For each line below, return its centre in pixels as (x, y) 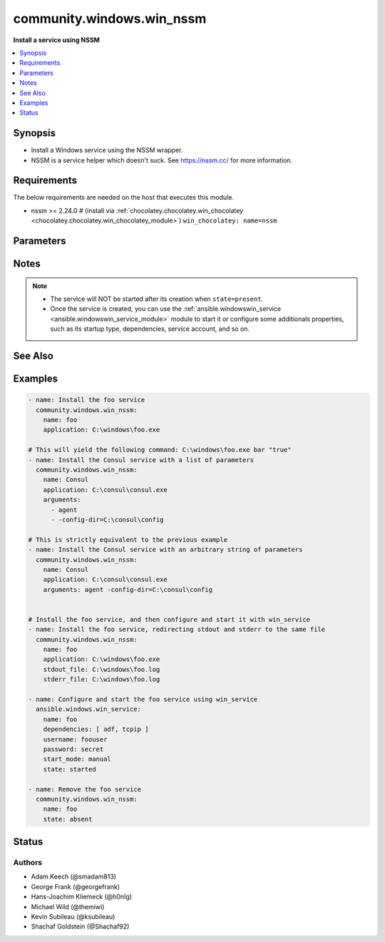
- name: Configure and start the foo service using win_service (143, 699)
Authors (28, 863)
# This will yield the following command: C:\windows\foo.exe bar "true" (160, 450)
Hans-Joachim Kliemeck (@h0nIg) (81, 897)
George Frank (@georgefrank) (76, 886)
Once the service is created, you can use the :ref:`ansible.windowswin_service (166, 309)
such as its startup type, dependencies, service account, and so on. (150, 329)
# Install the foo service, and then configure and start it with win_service (169, 619)
